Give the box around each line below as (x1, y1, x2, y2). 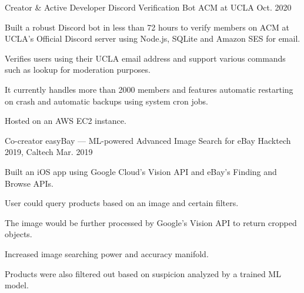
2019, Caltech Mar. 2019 (5, 146, 93, 158)
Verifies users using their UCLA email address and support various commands (5, 52, 286, 64)
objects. (5, 228, 32, 240)
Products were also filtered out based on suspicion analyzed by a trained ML (5, 267, 281, 279)
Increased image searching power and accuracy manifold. (5, 247, 209, 260)
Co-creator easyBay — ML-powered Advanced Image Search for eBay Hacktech (5, 134, 291, 146)
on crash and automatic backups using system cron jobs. (5, 95, 208, 107)
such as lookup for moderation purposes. (5, 63, 151, 76)
